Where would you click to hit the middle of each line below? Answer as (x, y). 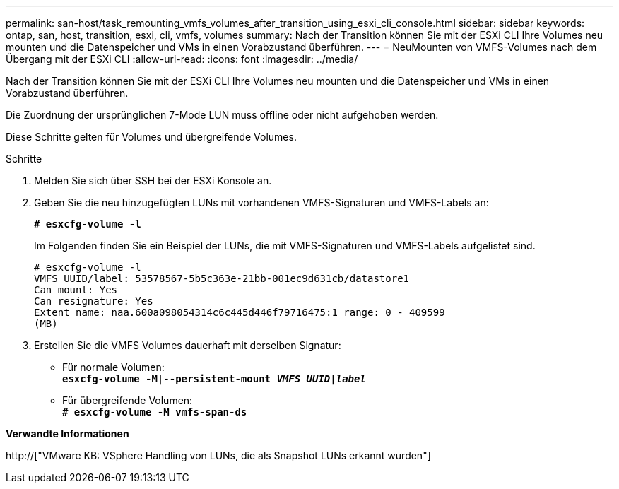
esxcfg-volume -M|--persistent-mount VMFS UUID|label (214, 379)
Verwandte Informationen (67, 434)
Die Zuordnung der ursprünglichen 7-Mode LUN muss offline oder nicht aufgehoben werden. (222, 115)
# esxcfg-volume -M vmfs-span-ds (155, 412)
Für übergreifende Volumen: (128, 400)
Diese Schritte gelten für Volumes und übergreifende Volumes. (151, 137)
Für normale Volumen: (113, 367)
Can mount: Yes (76, 290)
